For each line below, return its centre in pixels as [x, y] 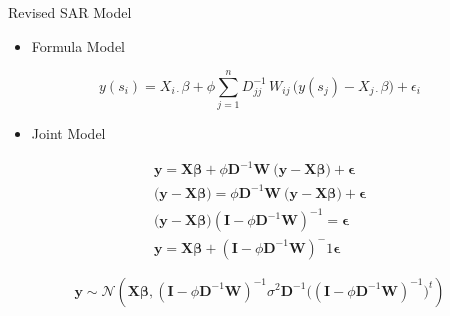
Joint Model [68, 133]
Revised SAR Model [70, 12]
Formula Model [78, 45]
